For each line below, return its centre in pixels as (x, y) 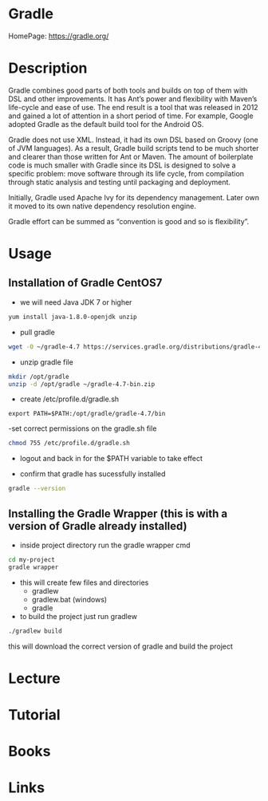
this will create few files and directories (84, 582)
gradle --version (37, 489)
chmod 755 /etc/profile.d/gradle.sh (69, 444)
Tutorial (35, 714)
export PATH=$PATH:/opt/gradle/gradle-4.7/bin (87, 414)
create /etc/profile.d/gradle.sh (69, 399)
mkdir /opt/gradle (39, 377)
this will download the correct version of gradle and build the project (121, 646)
